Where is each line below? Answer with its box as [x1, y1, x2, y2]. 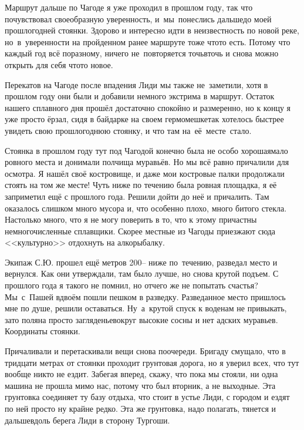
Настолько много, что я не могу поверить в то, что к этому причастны [5, 213, 257, 226]
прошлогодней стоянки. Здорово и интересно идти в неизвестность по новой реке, [5, 24, 299, 36]
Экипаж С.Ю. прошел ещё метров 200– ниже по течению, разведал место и [5, 256, 278, 268]
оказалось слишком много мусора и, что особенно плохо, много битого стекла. [5, 201, 287, 214]
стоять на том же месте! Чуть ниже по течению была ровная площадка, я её [5, 179, 277, 191]
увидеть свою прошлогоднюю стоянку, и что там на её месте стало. [5, 124, 252, 136]
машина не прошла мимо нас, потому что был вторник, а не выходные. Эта [5, 379, 276, 391]
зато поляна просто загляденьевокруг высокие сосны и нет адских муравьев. [5, 313, 278, 325]
